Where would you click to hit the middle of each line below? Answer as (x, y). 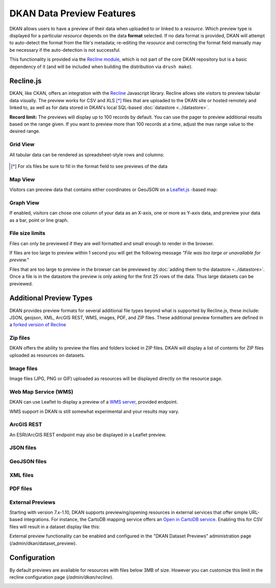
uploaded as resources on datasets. (47, 355)
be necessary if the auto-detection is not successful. (65, 50)
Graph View (24, 203)
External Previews (32, 502)
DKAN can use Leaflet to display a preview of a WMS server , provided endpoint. (94, 402)
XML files (21, 475)
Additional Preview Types (51, 298)
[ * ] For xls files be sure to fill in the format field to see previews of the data (89, 166)
